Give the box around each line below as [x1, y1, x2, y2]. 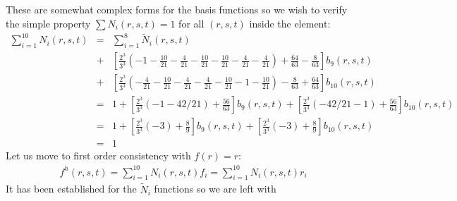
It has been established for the [6, 181, 137, 196]
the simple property [6, 16, 91, 30]
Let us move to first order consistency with [6, 148, 191, 163]
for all [178, 16, 205, 30]
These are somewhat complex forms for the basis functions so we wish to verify [6, 2, 348, 16]
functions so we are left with [154, 181, 276, 196]
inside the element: [249, 16, 331, 30]
